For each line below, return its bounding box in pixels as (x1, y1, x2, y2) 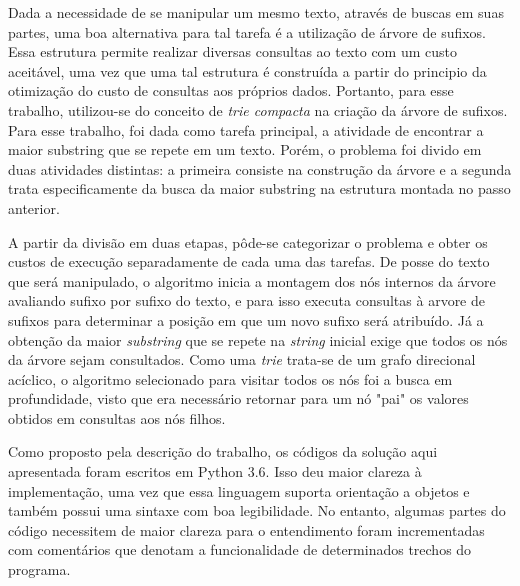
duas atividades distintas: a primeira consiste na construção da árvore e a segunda (8, 158, 512, 179)
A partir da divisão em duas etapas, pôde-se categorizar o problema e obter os (8, 231, 488, 252)
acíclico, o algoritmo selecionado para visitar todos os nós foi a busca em (8, 368, 453, 389)
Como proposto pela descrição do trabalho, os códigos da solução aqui (8, 441, 438, 462)
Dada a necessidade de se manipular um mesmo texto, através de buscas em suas (8, 2, 504, 22)
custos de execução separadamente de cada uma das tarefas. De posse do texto (8, 251, 490, 272)
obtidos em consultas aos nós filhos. (8, 407, 226, 428)
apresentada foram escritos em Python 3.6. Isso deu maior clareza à (8, 461, 422, 482)
